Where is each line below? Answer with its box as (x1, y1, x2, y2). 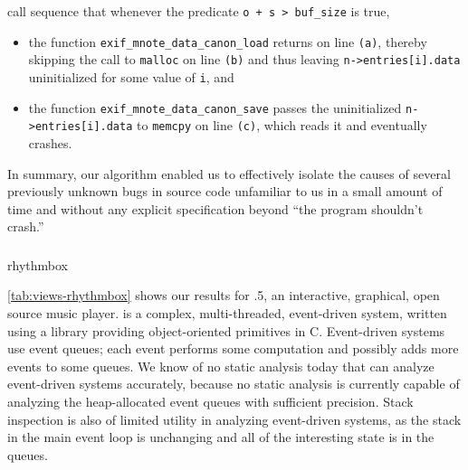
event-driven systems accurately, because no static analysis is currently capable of (7, 374, 460, 393)
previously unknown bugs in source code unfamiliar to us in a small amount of (7, 182, 443, 201)
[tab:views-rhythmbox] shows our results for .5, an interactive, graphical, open (7, 286, 440, 305)
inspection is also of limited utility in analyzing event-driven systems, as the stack (7, 409, 462, 428)
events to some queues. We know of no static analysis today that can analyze (7, 356, 435, 375)
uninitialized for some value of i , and (28, 67, 234, 86)
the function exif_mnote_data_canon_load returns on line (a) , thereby (28, 32, 427, 51)
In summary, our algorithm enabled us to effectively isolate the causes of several (7, 164, 451, 183)
